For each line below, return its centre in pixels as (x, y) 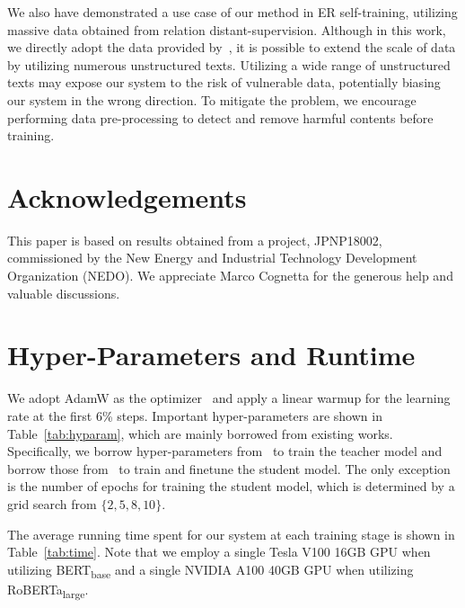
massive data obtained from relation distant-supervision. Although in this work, (227, 29)
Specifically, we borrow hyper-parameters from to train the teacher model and (225, 451)
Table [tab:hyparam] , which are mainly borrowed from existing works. (200, 433)
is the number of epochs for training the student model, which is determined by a (231, 486)
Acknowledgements (127, 197)
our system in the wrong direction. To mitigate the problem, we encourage (212, 99)
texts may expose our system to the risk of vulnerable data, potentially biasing (224, 82)
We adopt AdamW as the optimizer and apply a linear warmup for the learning (229, 398)
